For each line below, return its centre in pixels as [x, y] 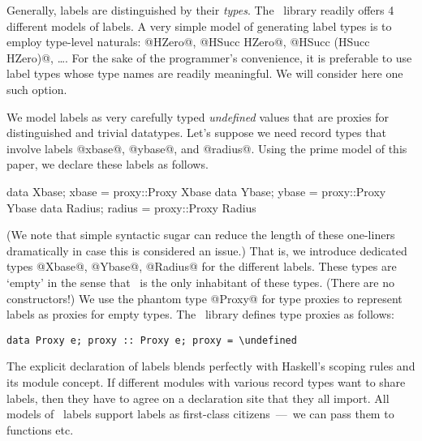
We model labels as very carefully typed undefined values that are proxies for [198, 116]
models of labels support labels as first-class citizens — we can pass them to [200, 414]
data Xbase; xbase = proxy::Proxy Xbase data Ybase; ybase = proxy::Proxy [196, 191]
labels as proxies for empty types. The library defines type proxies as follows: [200, 314]
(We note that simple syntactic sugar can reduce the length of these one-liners [201, 235]
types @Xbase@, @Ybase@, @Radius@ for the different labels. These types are [202, 266]
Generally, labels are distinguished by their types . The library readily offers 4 [200, 10]
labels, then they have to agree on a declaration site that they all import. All [198, 398]
